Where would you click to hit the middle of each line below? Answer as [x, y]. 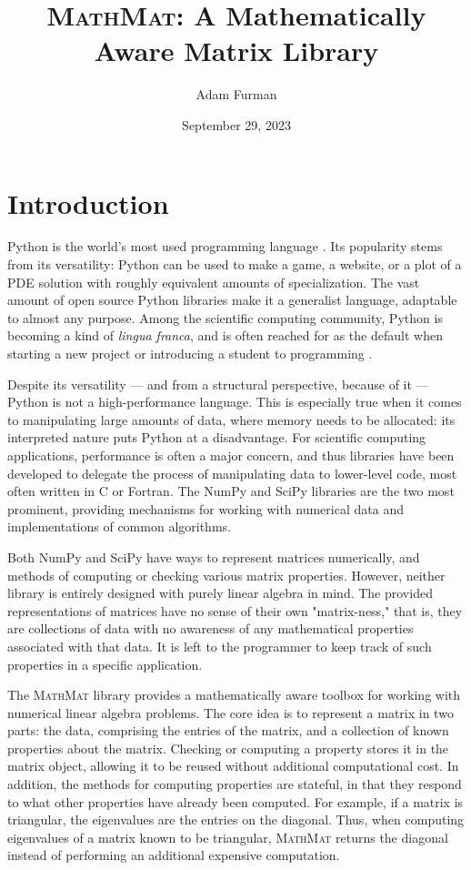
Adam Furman [236, 94]
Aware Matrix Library [236, 51]
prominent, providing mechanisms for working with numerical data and [205, 508]
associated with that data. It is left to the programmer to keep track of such [220, 646]
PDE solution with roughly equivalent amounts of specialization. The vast [214, 282]
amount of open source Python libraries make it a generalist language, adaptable [232, 300]
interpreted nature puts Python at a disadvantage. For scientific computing [217, 437]
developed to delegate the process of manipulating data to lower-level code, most [232, 473]
